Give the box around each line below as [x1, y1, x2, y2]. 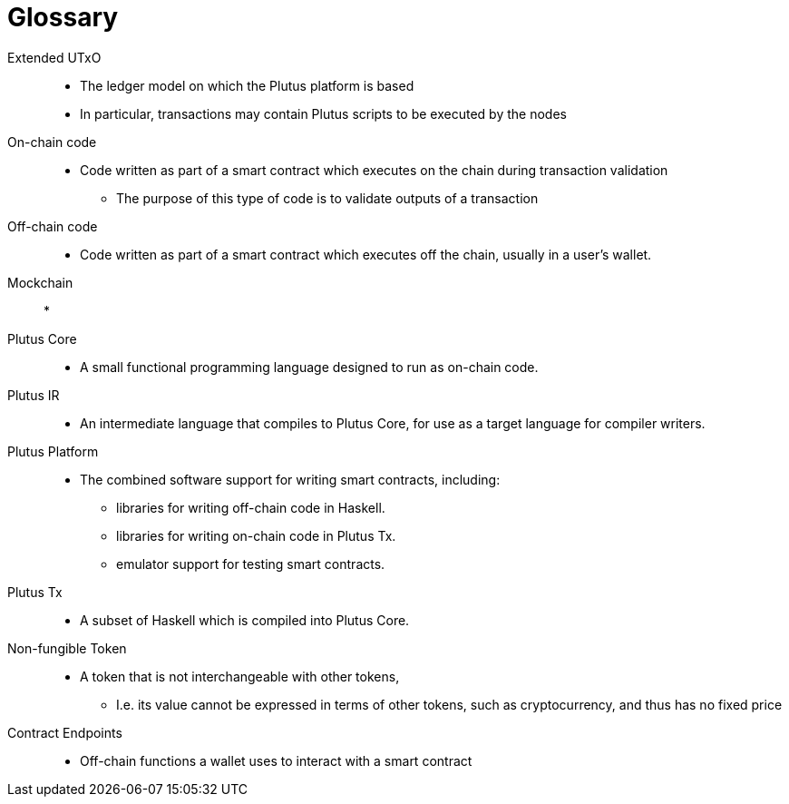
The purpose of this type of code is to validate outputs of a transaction [116, 190, 539, 206]
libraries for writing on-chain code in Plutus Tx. [116, 527, 396, 544]
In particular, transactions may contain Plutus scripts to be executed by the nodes [80, 105, 567, 122]
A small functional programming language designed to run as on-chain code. [80, 358, 539, 375]
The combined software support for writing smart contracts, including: [80, 471, 501, 487]
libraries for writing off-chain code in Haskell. [116, 499, 385, 515]
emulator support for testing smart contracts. [116, 555, 385, 572]
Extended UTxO [7, 49, 102, 65]
